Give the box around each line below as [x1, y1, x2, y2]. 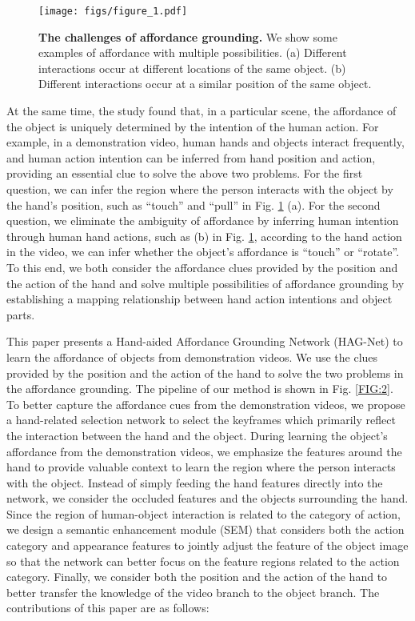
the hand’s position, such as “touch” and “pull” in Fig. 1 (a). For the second [6, 196, 381, 213]
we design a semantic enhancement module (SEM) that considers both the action [6, 521, 405, 538]
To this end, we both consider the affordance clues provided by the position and [6, 258, 398, 275]
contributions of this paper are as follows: [6, 599, 209, 616]
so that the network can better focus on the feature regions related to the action [6, 552, 400, 569]
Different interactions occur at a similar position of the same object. [38, 75, 372, 92]
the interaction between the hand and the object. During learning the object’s [6, 427, 388, 443]
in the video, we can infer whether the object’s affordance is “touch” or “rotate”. [6, 243, 400, 260]
